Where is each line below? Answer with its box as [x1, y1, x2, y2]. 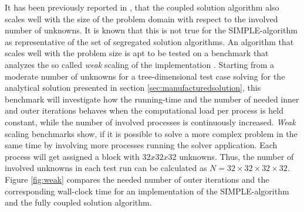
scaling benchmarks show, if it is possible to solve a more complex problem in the [5, 127, 298, 139]
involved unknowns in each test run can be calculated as [5, 162, 207, 174]
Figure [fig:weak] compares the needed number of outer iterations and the [5, 173, 269, 185]
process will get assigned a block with [5, 150, 140, 162]
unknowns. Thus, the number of [179, 150, 294, 162]
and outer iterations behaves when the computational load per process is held [5, 104, 283, 117]
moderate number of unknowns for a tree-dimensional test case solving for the [5, 70, 285, 82]
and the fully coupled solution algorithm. [5, 196, 152, 208]
